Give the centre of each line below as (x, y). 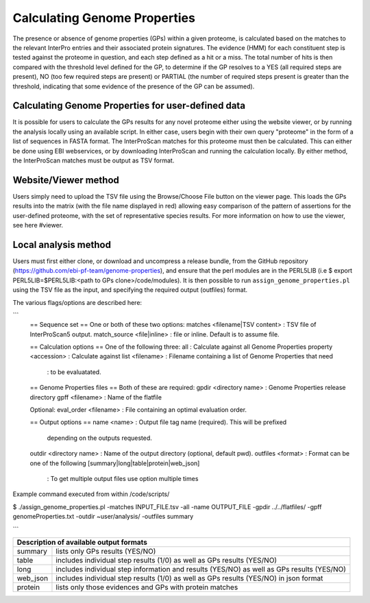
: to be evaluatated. (74, 372)
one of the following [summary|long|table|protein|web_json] (115, 463)
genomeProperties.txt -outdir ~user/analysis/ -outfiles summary (103, 517)
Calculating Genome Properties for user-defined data (129, 106)
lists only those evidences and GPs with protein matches (147, 587)
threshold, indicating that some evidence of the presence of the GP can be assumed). (134, 86)
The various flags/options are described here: (77, 302)
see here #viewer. (38, 225)
